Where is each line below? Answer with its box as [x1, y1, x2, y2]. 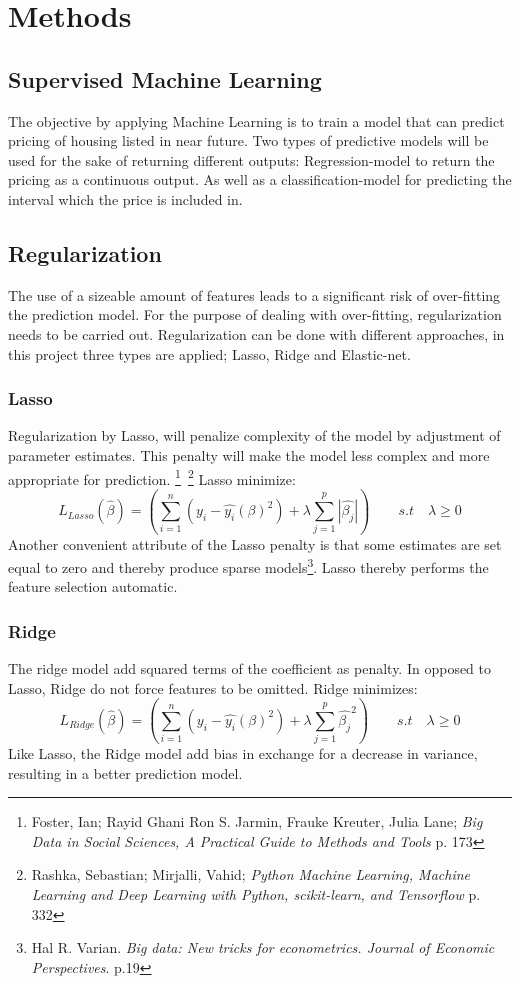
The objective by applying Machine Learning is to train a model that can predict [8, 110, 505, 131]
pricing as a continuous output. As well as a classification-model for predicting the [8, 169, 512, 190]
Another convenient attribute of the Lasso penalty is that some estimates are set [8, 533, 502, 554]
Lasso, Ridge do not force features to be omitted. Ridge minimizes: [8, 677, 418, 698]
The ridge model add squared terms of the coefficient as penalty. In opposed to [8, 658, 492, 679]
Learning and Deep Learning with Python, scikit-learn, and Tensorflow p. [31, 884, 481, 905]
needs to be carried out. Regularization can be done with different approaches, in [8, 323, 505, 344]
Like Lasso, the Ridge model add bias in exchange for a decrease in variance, [8, 743, 478, 764]
